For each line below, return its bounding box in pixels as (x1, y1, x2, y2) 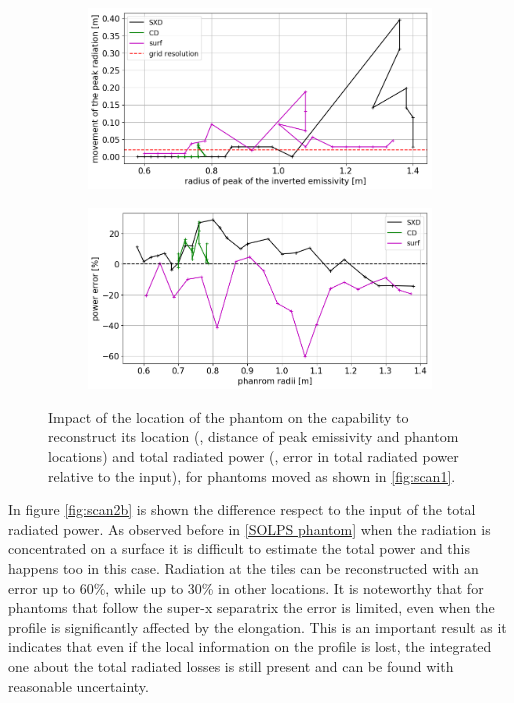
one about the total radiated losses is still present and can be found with (8, 655, 454, 676)
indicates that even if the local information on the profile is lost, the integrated (8, 636, 492, 657)
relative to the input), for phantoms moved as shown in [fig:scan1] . (48, 465, 456, 486)
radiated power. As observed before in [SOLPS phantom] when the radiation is (8, 518, 491, 539)
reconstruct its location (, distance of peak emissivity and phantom (48, 426, 459, 447)
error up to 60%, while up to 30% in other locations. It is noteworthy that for (8, 577, 484, 598)
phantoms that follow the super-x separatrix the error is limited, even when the (8, 597, 495, 618)
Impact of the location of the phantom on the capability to (48, 406, 409, 427)
